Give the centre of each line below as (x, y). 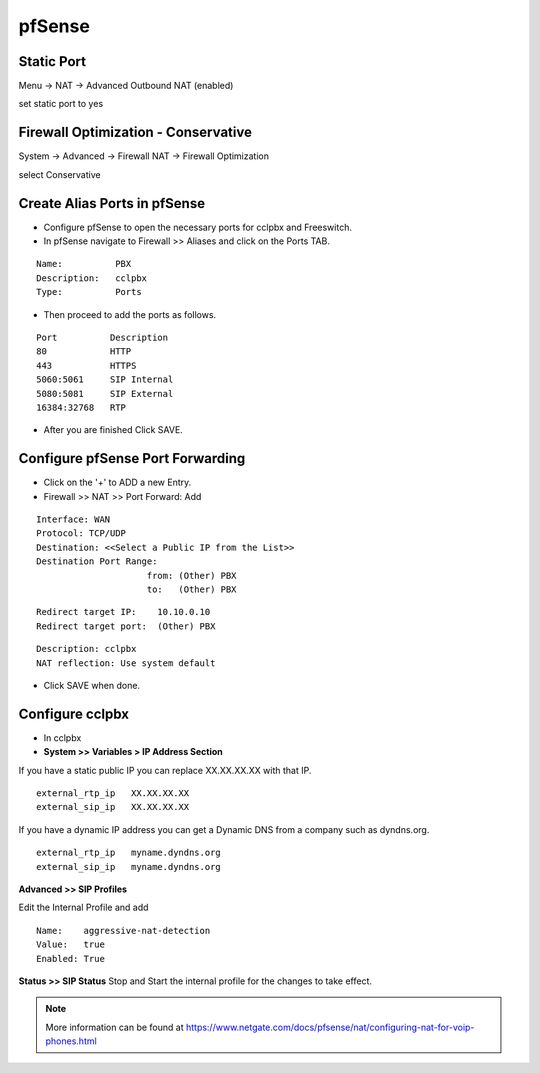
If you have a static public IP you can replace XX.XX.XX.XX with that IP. (165, 770)
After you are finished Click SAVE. (113, 430)
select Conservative (59, 174)
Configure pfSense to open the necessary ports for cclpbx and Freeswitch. (197, 227)
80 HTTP (84, 351)
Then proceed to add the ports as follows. (130, 314)
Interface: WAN (73, 519)
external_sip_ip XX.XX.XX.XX (113, 807)
